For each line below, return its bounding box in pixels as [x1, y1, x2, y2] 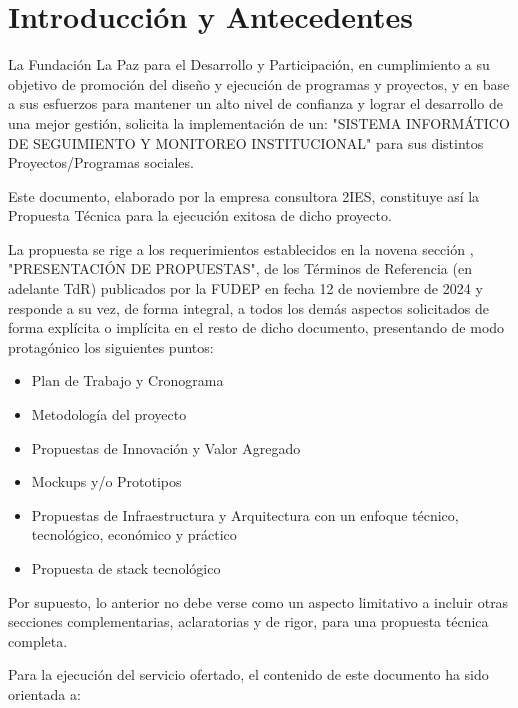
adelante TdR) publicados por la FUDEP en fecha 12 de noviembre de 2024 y [8, 278, 483, 299]
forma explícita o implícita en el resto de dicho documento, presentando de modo [8, 317, 505, 338]
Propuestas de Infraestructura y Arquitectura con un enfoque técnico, [31, 504, 459, 525]
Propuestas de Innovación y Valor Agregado [31, 437, 301, 458]
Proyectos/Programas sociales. [8, 152, 194, 173]
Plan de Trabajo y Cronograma [31, 370, 224, 391]
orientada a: [8, 683, 81, 704]
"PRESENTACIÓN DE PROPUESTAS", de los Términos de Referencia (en [8, 258, 472, 279]
